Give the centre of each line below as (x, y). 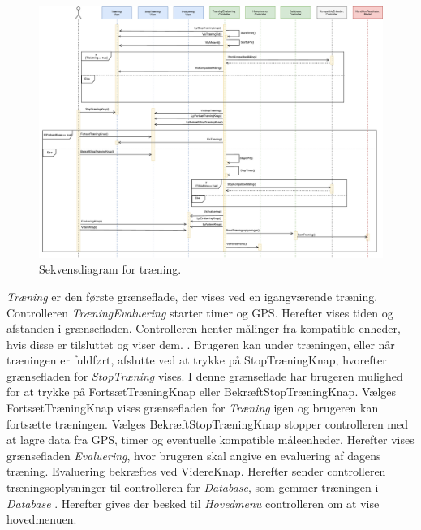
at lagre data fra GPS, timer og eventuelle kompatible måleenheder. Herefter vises (210, 440)
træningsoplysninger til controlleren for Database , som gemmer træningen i (193, 487)
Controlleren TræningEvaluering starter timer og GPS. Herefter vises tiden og (200, 312)
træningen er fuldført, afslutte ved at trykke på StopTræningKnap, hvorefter (197, 360)
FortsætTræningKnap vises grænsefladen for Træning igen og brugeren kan (193, 408)
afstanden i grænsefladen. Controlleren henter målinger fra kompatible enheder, (204, 328)
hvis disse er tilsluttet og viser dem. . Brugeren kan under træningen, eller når (201, 344)
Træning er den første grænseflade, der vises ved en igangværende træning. (192, 296)
